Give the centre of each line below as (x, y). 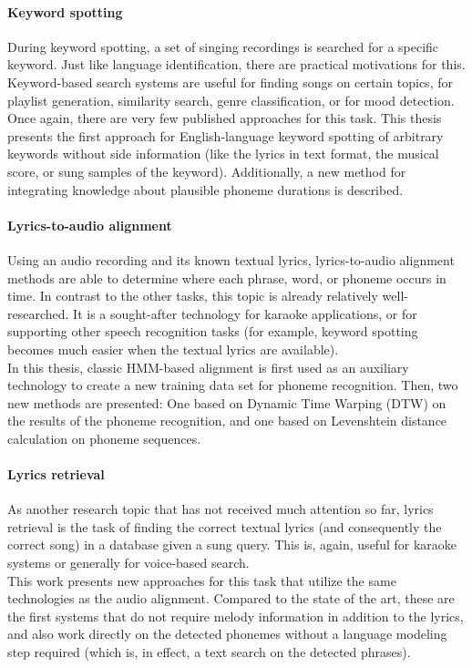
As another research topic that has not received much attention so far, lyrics (221, 509)
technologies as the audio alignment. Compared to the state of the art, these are (231, 598)
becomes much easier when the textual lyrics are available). (173, 349)
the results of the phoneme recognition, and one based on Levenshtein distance (227, 421)
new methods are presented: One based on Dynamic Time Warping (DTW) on (227, 402)
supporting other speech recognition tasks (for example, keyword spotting (213, 331)
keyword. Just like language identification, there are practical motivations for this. (236, 64)
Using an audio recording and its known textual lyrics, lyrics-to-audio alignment (231, 259)
